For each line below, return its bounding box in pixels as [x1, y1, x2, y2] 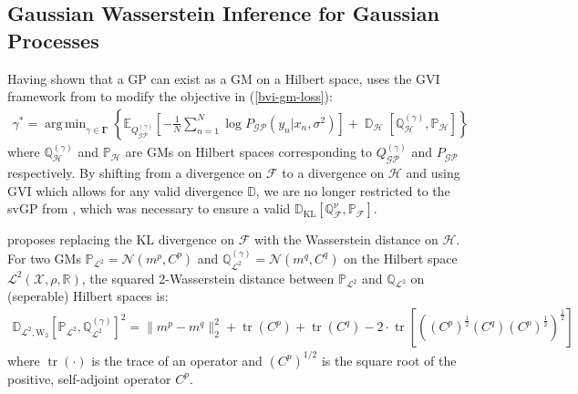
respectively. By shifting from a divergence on [7, 163, 263, 182]
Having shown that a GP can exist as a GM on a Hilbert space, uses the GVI [7, 68, 440, 88]
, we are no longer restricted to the [255, 181, 450, 200]
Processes [7, 26, 99, 54]
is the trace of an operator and [91, 350, 263, 369]
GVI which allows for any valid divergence [7, 181, 243, 200]
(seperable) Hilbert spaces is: [7, 286, 169, 306]
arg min [45, 117, 87, 130]
